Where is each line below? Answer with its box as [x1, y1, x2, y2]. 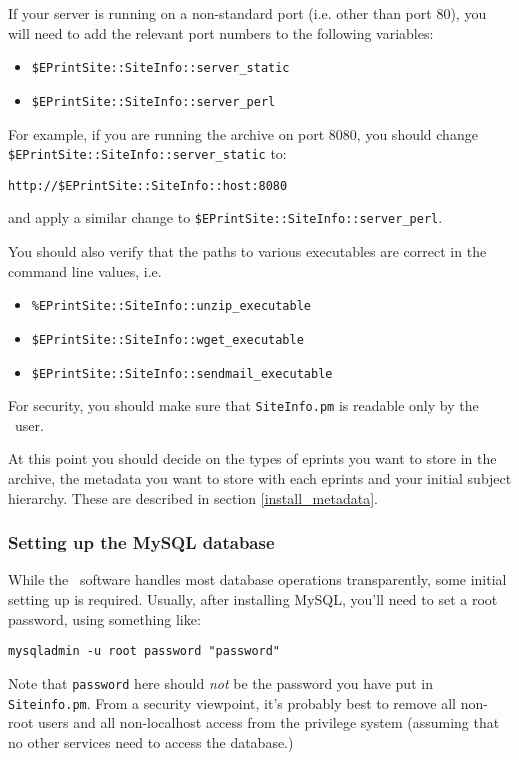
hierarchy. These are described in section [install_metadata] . [8, 487, 378, 508]
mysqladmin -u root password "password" [8, 644, 281, 659]
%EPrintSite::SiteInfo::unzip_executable [31, 299, 311, 314]
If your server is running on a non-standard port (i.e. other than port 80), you [8, 3, 487, 23]
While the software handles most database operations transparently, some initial [8, 569, 507, 590]
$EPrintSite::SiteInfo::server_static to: [8, 143, 287, 164]
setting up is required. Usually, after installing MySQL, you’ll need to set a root [8, 589, 498, 610]
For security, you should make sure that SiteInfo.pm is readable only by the [8, 395, 479, 416]
